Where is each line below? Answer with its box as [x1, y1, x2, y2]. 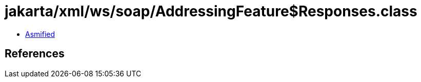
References [5, 47, 65, 60]
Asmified [25, 29, 55, 38]
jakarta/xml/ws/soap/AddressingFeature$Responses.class [5, 3, 417, 20]
